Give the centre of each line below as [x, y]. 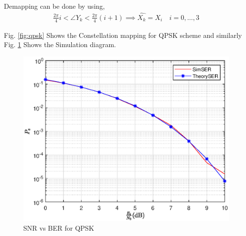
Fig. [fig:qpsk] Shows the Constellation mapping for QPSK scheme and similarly [123, 35]
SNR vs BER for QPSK [59, 228]
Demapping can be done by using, [54, 6]
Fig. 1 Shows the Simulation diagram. [60, 44]
